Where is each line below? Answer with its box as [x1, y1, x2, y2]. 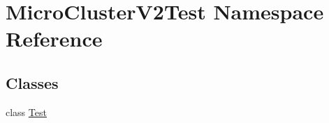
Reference [6, 24, 103, 53]
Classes [6, 72, 59, 93]
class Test [6, 104, 47, 119]
